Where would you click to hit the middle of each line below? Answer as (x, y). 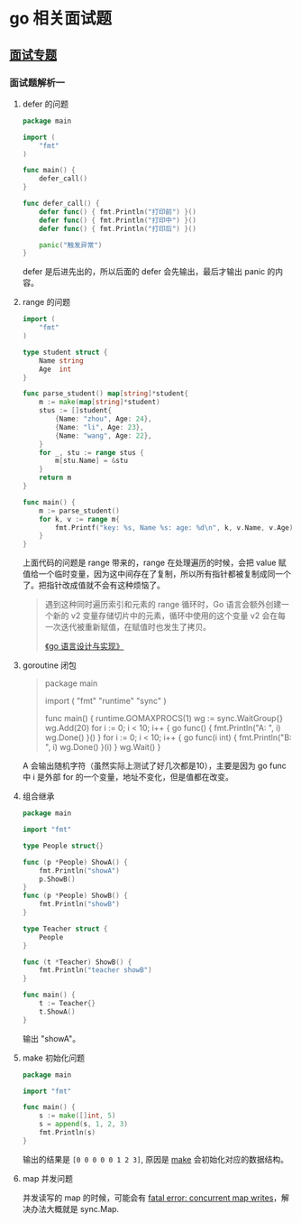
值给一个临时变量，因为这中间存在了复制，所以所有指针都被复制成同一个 (156, 574)
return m (55, 478)
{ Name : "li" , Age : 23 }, (100, 427)
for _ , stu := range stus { (91, 452)
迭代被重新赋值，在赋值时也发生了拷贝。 (136, 627)
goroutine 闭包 (49, 665)
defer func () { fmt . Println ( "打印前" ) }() (118, 212)
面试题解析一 (37, 82)
